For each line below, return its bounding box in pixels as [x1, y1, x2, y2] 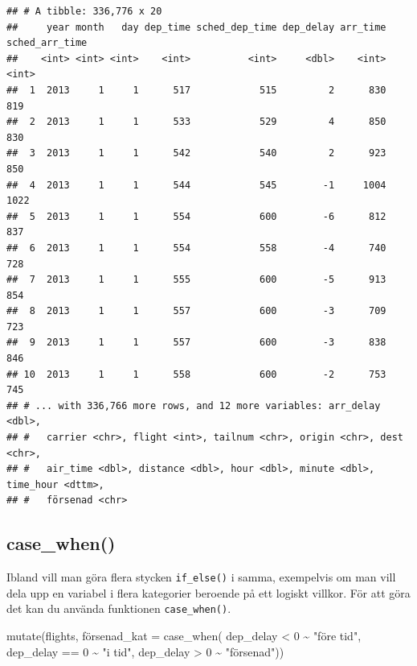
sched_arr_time [6, 37, 88, 49]
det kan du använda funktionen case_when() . [6, 600, 231, 617]
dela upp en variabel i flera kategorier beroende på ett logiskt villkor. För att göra [6, 584, 411, 601]
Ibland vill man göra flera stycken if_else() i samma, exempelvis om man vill [6, 569, 396, 585]
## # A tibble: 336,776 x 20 [6, 6, 162, 17]
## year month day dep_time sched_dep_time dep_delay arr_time [6, 21, 386, 33]
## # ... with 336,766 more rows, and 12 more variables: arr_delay [6, 399, 381, 412]
